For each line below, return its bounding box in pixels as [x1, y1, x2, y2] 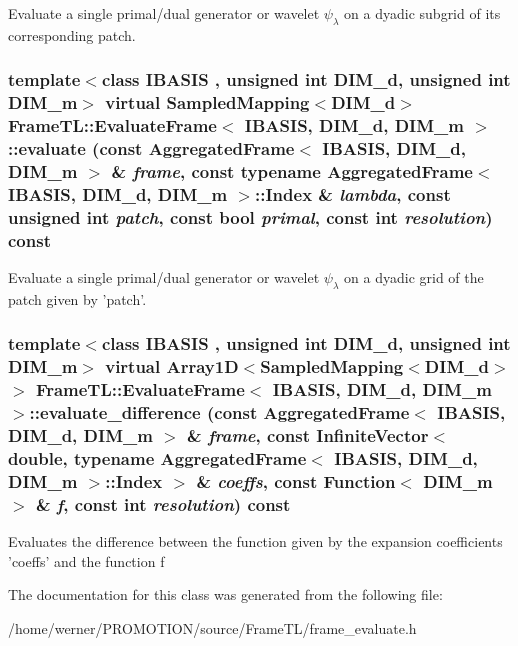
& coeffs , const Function [196, 468, 396, 493]
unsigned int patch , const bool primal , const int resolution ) [8, 204, 493, 229]
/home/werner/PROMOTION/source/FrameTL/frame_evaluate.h [8, 617, 417, 638]
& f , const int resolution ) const [35, 491, 291, 516]
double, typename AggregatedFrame [8, 445, 307, 470]
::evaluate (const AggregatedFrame [8, 136, 295, 161]
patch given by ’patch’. [8, 288, 147, 309]
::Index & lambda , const [255, 181, 451, 206]
